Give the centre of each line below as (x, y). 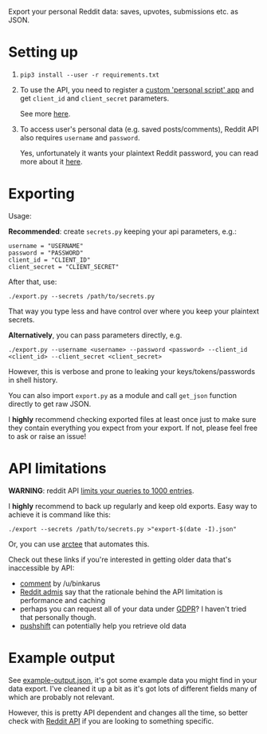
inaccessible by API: (41, 568)
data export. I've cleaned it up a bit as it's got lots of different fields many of (133, 689)
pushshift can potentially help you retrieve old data (103, 625)
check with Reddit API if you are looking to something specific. (111, 720)
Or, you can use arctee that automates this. (79, 544)
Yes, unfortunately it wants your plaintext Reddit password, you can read (139, 153)
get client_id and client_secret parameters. (94, 98)
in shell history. (33, 380)
